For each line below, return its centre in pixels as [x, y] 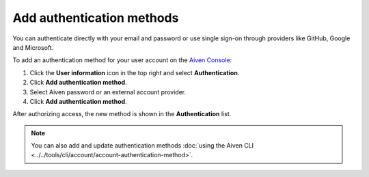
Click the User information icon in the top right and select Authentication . [135, 72]
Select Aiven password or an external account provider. [108, 92]
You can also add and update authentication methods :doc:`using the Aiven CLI [142, 146]
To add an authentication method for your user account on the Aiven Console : [122, 60]
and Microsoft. [33, 47]
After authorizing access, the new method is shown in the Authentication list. [122, 114]
